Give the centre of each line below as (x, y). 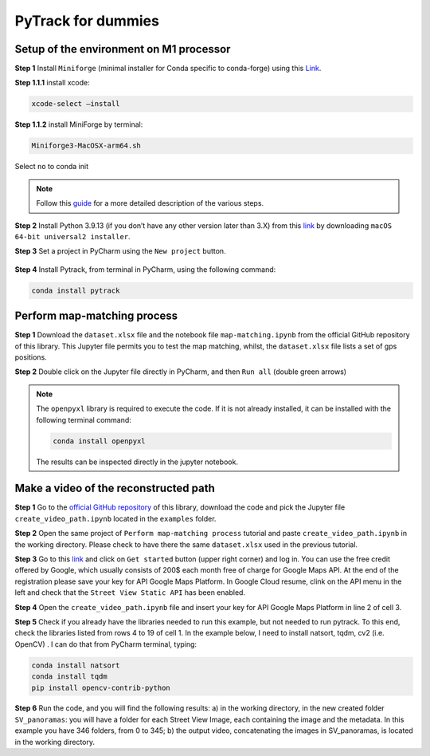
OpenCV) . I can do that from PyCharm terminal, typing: (106, 644)
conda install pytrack (76, 290)
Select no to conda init (52, 167)
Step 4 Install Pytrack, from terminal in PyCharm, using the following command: (145, 269)
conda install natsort (76, 665)
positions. (31, 357)
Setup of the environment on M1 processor (123, 49)
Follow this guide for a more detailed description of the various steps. (150, 203)
